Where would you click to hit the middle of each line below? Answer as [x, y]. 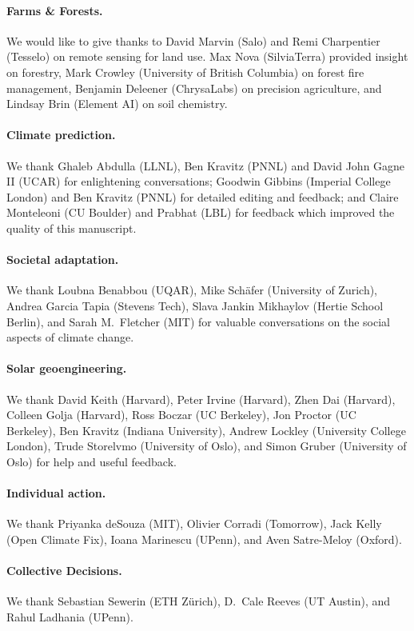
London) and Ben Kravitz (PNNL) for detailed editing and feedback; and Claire [203, 196]
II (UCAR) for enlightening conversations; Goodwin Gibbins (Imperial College [199, 181]
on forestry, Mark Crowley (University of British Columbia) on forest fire [185, 72]
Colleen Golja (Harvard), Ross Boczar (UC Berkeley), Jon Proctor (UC [181, 415]
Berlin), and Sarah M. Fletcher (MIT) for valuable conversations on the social [198, 321]
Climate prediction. [61, 135]
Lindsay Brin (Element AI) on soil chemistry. [117, 104]
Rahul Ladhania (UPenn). [70, 616]
